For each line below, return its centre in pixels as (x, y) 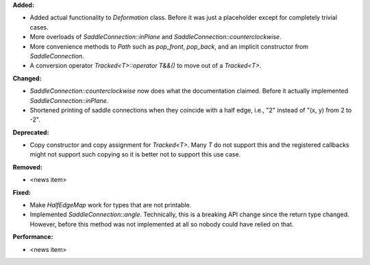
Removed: (27, 167)
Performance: (33, 237)
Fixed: (22, 192)
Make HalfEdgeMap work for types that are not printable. (111, 205)
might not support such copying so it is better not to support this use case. (135, 154)
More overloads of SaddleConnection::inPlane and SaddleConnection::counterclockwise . (156, 37)
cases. (39, 27)
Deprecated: (31, 132)
